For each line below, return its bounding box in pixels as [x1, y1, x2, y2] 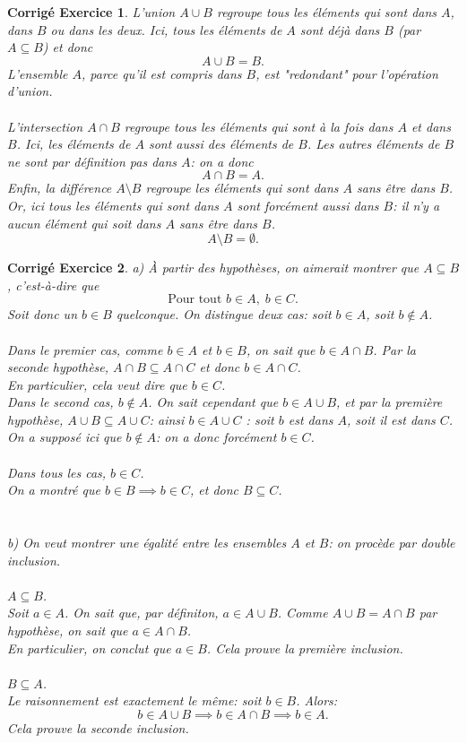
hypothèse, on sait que [7, 621, 128, 639]
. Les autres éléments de [307, 134, 440, 153]
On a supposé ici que [7, 428, 122, 446]
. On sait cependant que [148, 393, 279, 411]
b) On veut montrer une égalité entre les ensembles [7, 533, 287, 552]
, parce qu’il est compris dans [81, 64, 242, 82]
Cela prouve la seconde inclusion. [7, 718, 189, 737]
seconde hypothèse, [7, 358, 109, 376]
